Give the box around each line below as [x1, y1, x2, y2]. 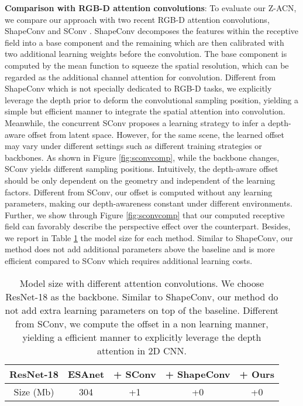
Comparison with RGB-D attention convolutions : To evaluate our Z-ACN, [5, 2, 297, 13]
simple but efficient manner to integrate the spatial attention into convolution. [5, 105, 285, 117]
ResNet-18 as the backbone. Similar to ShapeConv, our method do [5, 289, 278, 303]
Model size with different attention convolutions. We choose [19, 276, 264, 290]
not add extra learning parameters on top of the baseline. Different [5, 303, 279, 317]
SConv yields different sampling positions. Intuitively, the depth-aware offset [5, 163, 278, 175]
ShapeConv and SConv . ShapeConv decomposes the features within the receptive [5, 25, 298, 37]
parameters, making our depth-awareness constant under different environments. [5, 197, 292, 209]
